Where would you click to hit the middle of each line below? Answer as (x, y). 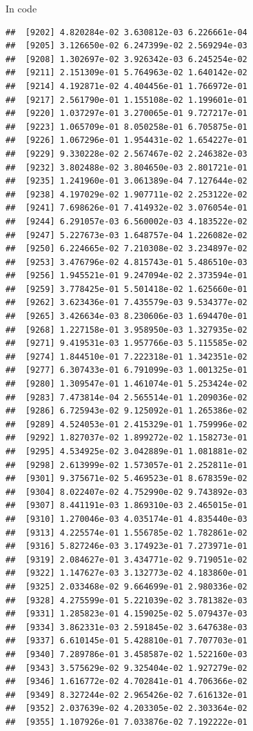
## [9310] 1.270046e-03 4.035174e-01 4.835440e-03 (126, 519)
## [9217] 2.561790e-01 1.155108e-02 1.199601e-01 (126, 100)
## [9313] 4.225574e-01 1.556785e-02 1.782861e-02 (126, 533)
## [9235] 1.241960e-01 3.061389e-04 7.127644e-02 (126, 181)
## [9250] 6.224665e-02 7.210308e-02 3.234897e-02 (126, 249)
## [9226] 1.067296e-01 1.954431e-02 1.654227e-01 (126, 140)
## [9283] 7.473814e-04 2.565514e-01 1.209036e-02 (126, 397)
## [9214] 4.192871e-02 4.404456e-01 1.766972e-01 (126, 86)
